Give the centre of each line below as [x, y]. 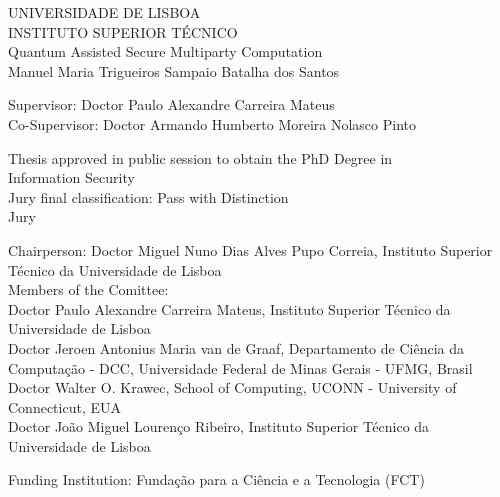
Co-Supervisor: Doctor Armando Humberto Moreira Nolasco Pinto [212, 123]
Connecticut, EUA [64, 406]
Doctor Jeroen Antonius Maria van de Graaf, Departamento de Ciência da [236, 347]
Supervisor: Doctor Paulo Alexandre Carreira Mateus [171, 104]
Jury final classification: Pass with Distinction [148, 196]
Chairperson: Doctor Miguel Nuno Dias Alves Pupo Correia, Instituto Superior [250, 249]
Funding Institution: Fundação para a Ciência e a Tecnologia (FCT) [216, 479]
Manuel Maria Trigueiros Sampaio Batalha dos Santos [174, 70]
